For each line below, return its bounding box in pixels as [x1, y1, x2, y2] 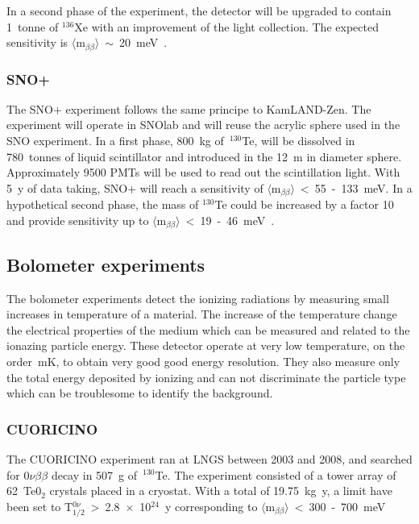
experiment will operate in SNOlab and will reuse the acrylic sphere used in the [6, 116, 400, 133]
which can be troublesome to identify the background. [6, 385, 273, 401]
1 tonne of [6, 18, 59, 35]
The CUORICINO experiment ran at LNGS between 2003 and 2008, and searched [6, 450, 413, 467]
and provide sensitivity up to [6, 211, 149, 228]
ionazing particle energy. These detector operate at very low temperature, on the [6, 337, 405, 354]
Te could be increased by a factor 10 [214, 196, 394, 213]
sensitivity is [6, 34, 68, 51]
